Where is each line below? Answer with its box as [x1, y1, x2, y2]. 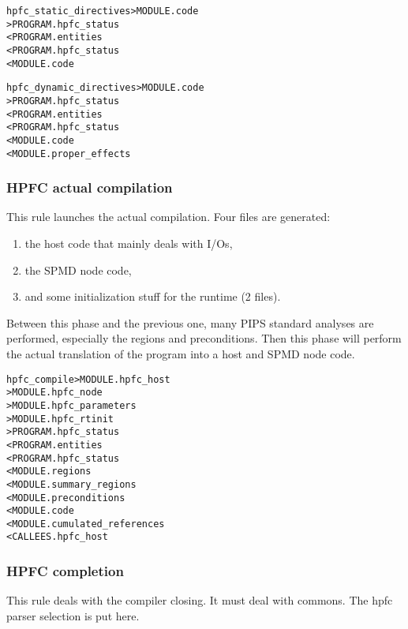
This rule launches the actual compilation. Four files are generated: [6, 208, 331, 225]
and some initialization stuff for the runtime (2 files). [24, 288, 281, 305]
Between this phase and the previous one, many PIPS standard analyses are [6, 314, 374, 331]
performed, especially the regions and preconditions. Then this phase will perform [6, 330, 402, 346]
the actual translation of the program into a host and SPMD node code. [6, 346, 355, 361]
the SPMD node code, [24, 261, 132, 278]
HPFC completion [6, 561, 124, 581]
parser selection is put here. [6, 607, 140, 623]
